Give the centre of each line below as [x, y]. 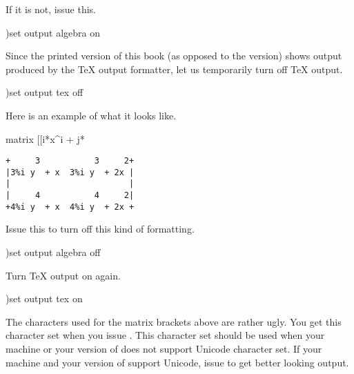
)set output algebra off [53, 252]
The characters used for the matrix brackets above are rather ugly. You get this [174, 321]
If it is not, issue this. [51, 9]
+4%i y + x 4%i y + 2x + [70, 207]
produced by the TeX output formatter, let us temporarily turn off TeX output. [174, 69]
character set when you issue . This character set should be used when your [165, 335]
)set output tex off [45, 92]
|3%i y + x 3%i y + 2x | [70, 172]
